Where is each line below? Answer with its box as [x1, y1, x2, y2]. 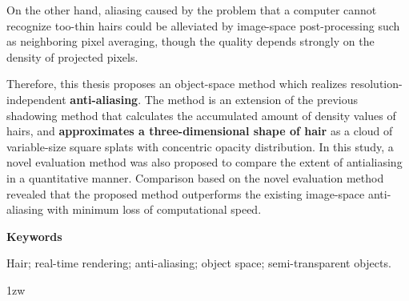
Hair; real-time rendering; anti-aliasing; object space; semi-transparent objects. [6, 255, 391, 271]
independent [6, 90, 66, 107]
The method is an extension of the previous [144, 90, 358, 107]
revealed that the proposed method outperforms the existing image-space [6, 185, 365, 202]
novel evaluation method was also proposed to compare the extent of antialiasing [6, 154, 403, 171]
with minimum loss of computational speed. [46, 201, 262, 218]
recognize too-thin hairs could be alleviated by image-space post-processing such [6, 17, 400, 34]
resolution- [350, 75, 403, 92]
